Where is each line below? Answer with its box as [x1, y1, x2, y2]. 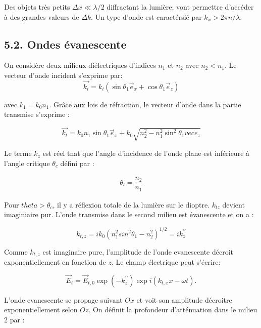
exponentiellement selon [4, 304, 78, 315]
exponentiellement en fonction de [4, 256, 106, 267]
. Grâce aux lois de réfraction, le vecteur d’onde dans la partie [49, 99, 241, 109]
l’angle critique [4, 157, 50, 168]
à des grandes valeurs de [4, 11, 79, 22]
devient [222, 199, 245, 210]
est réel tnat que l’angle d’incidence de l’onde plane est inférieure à [42, 148, 250, 158]
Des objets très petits [4, 2, 70, 12]
